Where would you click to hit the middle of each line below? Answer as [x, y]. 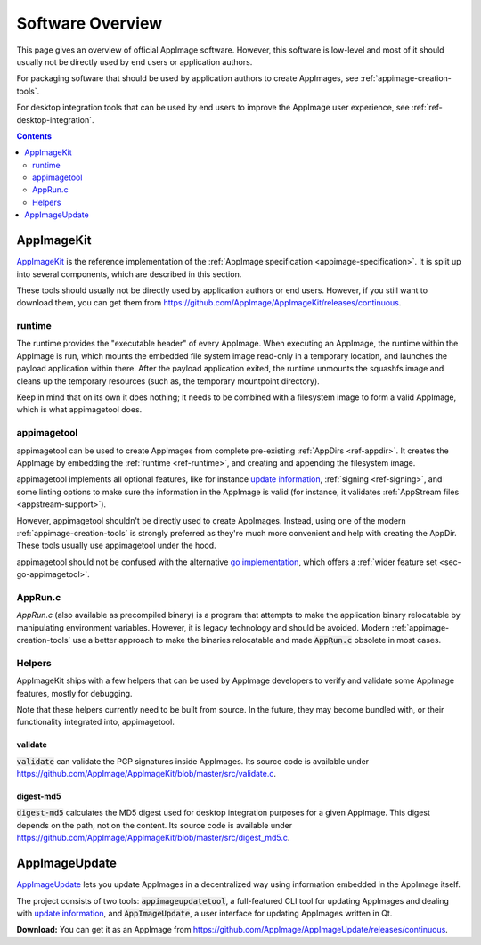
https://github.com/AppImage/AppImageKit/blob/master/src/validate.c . [146, 774]
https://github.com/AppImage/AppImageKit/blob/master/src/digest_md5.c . [153, 838]
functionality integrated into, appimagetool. [96, 722]
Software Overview [90, 23]
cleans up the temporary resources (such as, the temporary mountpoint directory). [168, 381]
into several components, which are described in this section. [129, 274]
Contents [34, 136]
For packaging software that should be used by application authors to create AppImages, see [188, 78]
